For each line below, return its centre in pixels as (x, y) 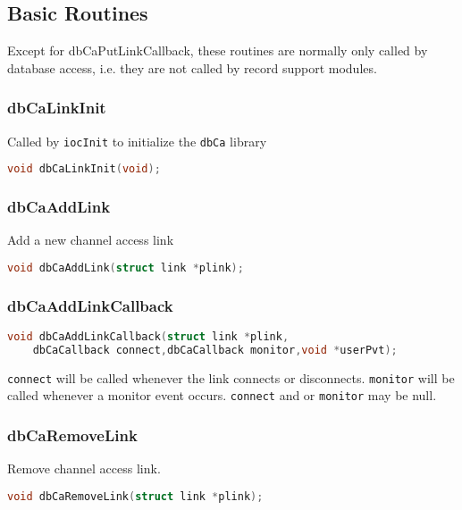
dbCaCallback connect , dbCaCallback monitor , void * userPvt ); (215, 350)
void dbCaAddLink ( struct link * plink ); (126, 268)
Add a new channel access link (91, 240)
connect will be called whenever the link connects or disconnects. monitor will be (231, 377)
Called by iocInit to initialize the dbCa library (137, 141)
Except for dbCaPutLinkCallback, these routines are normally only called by (218, 50)
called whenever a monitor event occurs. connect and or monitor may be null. (222, 395)
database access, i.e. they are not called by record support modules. (192, 67)
